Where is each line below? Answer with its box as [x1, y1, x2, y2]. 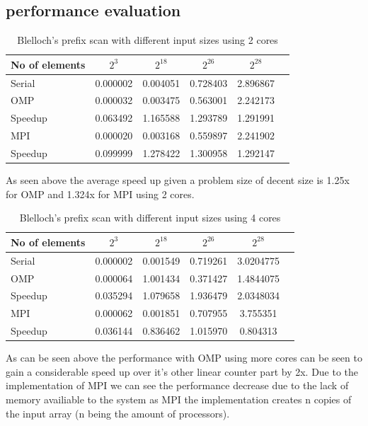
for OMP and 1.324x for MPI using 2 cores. [6, 186, 195, 201]
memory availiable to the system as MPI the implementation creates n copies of [6, 391, 352, 406]
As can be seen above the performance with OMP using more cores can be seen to [6, 350, 362, 365]
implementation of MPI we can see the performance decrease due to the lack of [6, 378, 349, 393]
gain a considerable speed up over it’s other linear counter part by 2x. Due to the [6, 364, 359, 379]
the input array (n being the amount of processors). [6, 405, 230, 420]
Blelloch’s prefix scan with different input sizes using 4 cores [19, 210, 281, 225]
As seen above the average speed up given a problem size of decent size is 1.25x [6, 173, 350, 188]
